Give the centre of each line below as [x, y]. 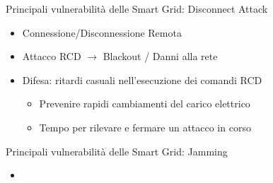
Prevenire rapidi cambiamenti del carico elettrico [145, 104]
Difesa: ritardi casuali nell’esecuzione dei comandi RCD [142, 79]
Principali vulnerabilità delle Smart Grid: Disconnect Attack [137, 8]
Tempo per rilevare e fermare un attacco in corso [145, 127]
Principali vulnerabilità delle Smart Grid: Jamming [117, 151]
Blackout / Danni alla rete [160, 56]
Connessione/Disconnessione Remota [102, 32]
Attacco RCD [52, 56]
